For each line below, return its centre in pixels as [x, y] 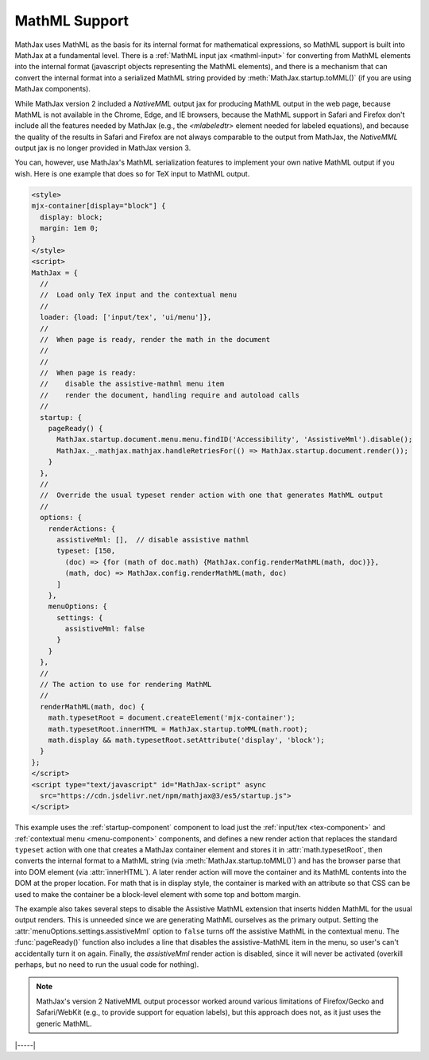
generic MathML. [64, 1023]
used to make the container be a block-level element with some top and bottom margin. [158, 894]
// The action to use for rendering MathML [126, 685]
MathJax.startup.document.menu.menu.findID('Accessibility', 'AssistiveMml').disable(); [235, 440]
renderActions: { [82, 528]
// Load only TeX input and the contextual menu [139, 295]
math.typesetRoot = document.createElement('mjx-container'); [172, 718]
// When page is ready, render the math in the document [155, 339]
